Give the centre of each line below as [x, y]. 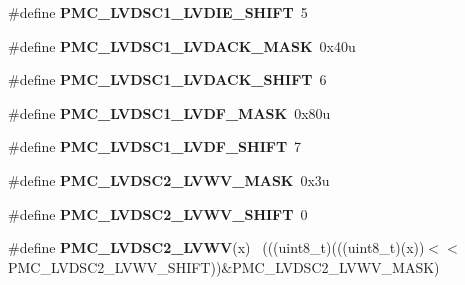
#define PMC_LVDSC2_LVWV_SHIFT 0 [158, 213]
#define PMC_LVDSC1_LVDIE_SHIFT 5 [158, 12]
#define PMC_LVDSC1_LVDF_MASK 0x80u [169, 112]
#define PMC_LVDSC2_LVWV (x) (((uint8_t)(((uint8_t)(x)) [216, 247]
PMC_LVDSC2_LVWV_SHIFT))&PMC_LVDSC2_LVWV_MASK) [224, 266]
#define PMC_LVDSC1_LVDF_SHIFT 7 [155, 146]
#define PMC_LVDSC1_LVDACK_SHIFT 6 [167, 79]
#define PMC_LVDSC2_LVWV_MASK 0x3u [169, 179]
